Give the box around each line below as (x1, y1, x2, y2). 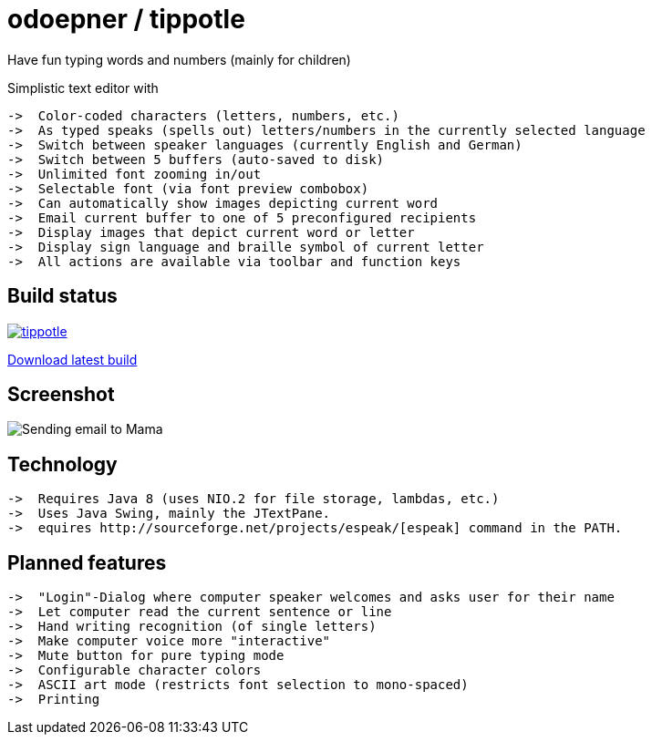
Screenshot (7, 383, 115, 407)
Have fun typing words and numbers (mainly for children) (7, 51, 351, 67)
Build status (7, 284, 118, 308)
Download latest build (7, 351, 138, 367)
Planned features (7, 551, 167, 574)
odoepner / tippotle (7, 4, 245, 35)
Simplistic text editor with (7, 79, 159, 96)
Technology (7, 452, 118, 476)
